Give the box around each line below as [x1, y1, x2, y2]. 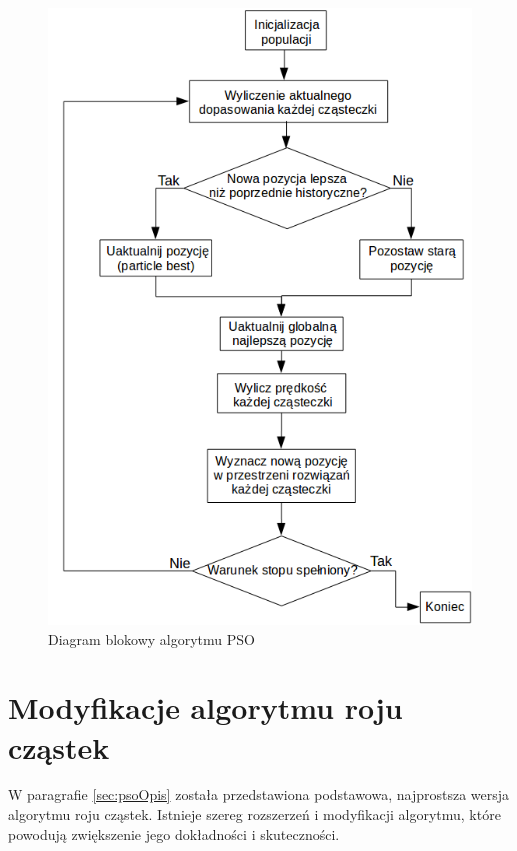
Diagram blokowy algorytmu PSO [48, 628, 255, 649]
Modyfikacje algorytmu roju [8, 687, 403, 728]
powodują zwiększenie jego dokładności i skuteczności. [8, 823, 340, 844]
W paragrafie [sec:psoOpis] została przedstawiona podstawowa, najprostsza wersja [8, 784, 510, 805]
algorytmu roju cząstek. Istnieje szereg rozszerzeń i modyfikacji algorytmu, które [8, 804, 501, 825]
